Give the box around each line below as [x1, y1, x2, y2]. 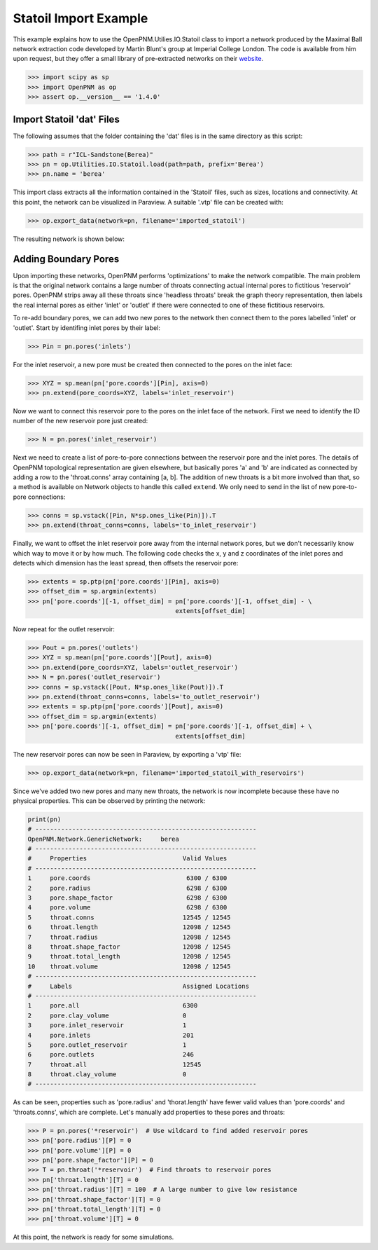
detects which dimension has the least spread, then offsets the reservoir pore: [13, 558, 239, 567]
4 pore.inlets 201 [27, 1031, 194, 1039]
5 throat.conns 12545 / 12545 [27, 913, 231, 921]
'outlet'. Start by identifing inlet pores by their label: [13, 323, 161, 332]
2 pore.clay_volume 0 [27, 1011, 187, 1019]
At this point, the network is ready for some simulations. [13, 1233, 174, 1242]
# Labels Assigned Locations [27, 982, 250, 990]
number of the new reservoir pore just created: [13, 417, 148, 425]
